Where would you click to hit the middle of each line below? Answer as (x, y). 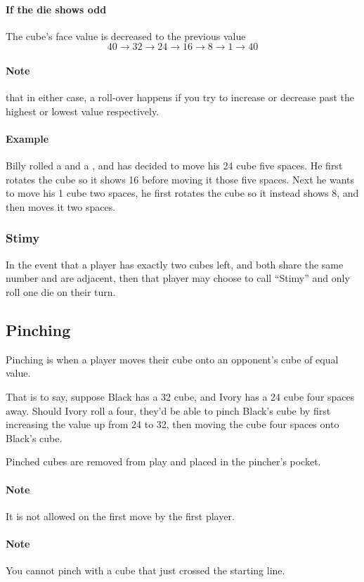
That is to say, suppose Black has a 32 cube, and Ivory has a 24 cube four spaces (180, 396)
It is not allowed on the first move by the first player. (120, 516)
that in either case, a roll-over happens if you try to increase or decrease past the (180, 97)
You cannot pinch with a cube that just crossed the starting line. (145, 570)
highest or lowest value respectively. (83, 111)
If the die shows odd (56, 9)
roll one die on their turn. (61, 291)
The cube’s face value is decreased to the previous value (126, 35)
